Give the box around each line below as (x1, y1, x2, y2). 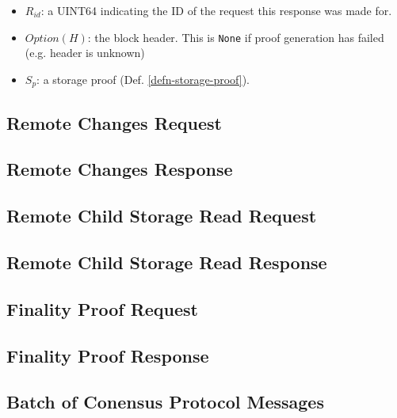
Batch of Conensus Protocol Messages (6, 389, 324, 414)
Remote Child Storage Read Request (6, 203, 317, 228)
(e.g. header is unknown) (25, 44, 145, 61)
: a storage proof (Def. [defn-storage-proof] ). (36, 70, 250, 87)
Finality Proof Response (6, 343, 209, 367)
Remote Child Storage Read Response (6, 250, 327, 275)
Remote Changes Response (6, 157, 233, 181)
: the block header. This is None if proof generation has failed (87, 28, 384, 45)
